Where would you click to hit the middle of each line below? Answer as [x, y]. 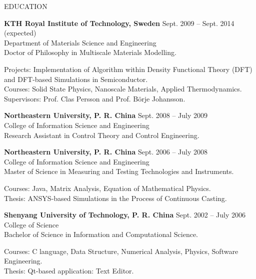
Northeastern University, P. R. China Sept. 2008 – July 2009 [106, 115]
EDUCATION [26, 6]
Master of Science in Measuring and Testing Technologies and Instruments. [119, 171]
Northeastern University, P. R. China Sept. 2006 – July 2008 [106, 152]
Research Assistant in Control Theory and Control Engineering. [102, 135]
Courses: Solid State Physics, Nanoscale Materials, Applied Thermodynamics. [123, 89]
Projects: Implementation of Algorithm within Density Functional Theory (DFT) [128, 69]
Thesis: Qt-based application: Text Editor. [69, 271]
